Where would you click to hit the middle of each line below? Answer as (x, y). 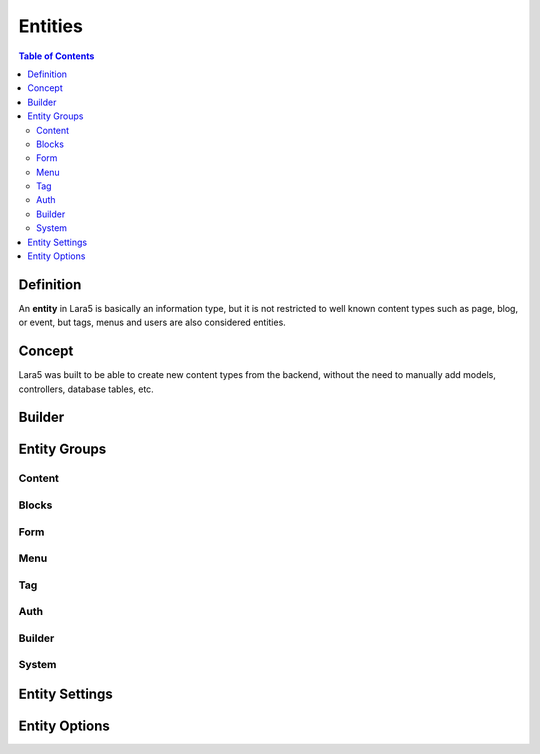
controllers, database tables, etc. (86, 389)
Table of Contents (56, 56)
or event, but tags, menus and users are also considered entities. (152, 322)
